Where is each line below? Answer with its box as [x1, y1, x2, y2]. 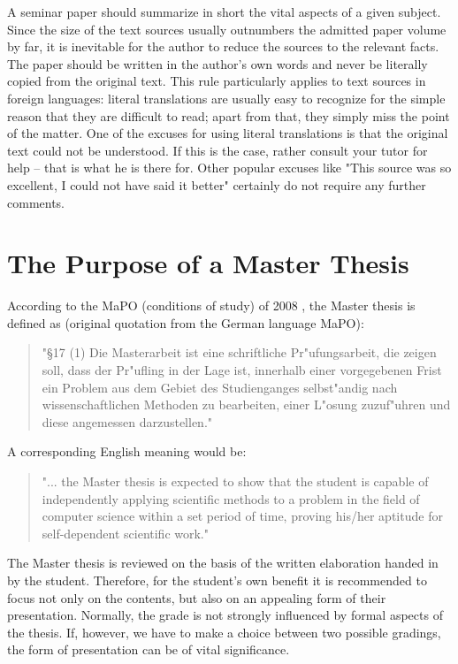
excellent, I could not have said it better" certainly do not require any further [7, 175, 426, 194]
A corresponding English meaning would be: [7, 442, 247, 461]
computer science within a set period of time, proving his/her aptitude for [42, 507, 443, 525]
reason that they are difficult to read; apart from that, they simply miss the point [7, 106, 450, 125]
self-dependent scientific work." [42, 523, 209, 542]
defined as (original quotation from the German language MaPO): [7, 313, 364, 332]
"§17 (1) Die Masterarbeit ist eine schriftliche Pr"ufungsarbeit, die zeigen [42, 343, 437, 362]
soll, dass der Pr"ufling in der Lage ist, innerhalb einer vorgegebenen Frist [42, 361, 442, 379]
